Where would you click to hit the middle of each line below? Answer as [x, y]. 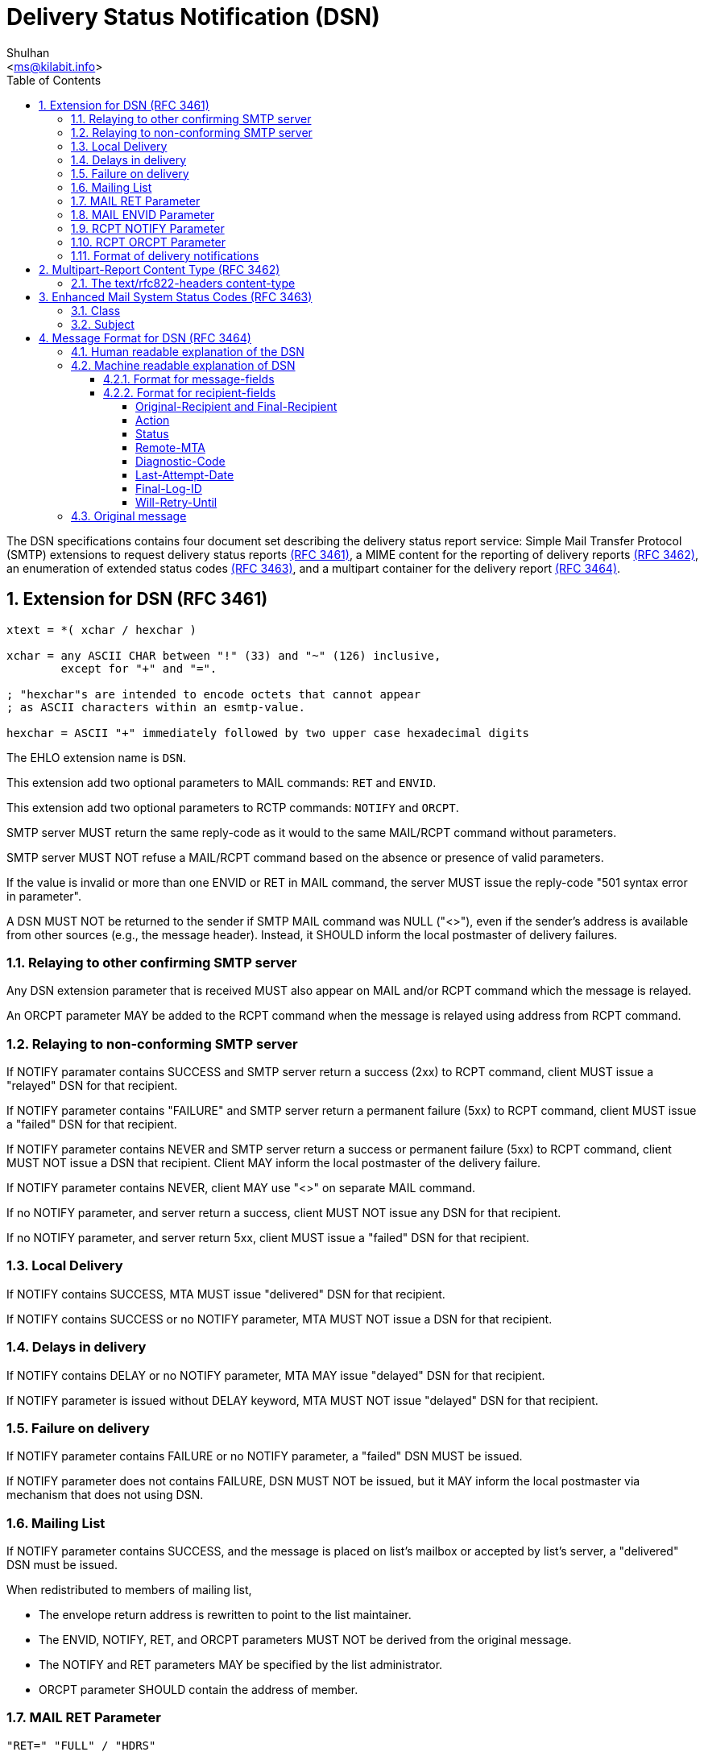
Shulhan [28, 52]
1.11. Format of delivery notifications [165, 255]
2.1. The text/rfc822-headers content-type [183, 283]
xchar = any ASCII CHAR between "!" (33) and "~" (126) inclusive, [224, 655]
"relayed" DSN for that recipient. [92, 1086]
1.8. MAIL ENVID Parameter [143, 214]
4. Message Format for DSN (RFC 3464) [145, 338]
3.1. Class [96, 310]
